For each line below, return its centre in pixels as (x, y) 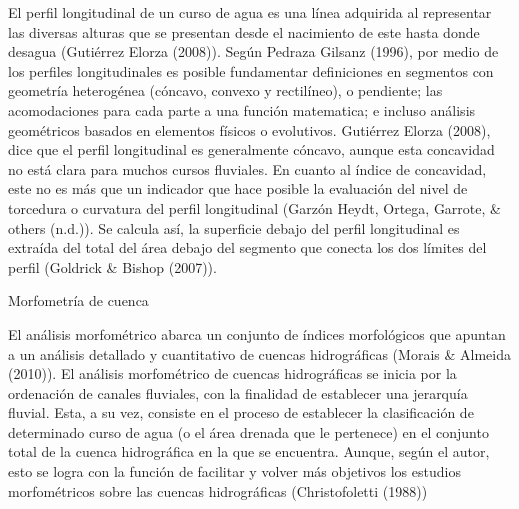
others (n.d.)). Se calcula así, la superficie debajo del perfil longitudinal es (234, 227)
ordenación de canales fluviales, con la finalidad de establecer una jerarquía (238, 392)
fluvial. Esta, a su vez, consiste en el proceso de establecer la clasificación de (241, 412)
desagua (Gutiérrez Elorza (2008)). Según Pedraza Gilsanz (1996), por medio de (253, 51)
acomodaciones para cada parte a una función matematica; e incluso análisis (242, 109)
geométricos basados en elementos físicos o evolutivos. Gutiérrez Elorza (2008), (249, 129)
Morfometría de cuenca (78, 300)
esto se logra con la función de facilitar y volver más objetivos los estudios (234, 471)
